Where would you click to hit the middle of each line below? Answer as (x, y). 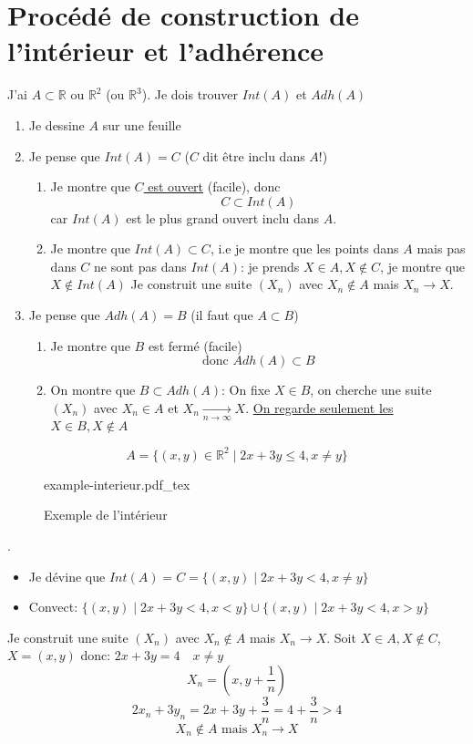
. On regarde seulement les (319, 407)
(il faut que (222, 315)
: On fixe (246, 390)
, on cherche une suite (371, 390)
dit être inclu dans (254, 155)
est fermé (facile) (195, 345)
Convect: (53, 607)
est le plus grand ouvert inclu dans (223, 217)
